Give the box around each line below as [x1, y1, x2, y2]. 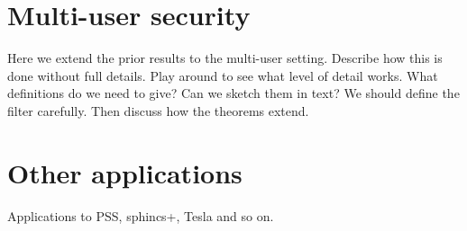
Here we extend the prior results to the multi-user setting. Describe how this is [7, 49, 443, 67]
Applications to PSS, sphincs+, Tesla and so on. [7, 206, 274, 225]
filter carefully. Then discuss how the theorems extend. [7, 101, 309, 120]
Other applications [7, 154, 243, 191]
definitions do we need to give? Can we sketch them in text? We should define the [7, 84, 460, 102]
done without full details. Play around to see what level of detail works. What [7, 66, 438, 84]
